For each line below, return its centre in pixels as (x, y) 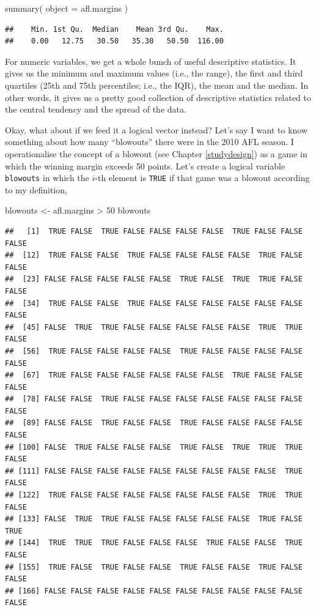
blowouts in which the (47, 178)
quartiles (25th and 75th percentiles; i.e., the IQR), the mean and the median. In (157, 85)
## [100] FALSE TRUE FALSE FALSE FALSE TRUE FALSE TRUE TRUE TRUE (154, 447)
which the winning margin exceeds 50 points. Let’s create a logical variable (145, 166)
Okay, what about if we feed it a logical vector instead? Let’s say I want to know (156, 129)
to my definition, (36, 189)
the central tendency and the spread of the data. (96, 109)
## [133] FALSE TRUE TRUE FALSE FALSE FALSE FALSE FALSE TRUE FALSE (154, 519)
